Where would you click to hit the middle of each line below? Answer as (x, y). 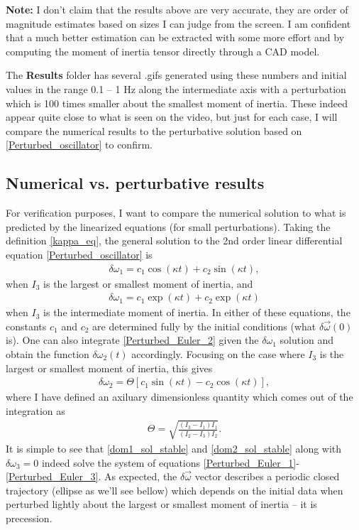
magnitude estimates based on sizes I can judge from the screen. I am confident (178, 23)
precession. (29, 518)
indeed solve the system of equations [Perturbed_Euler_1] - (170, 462)
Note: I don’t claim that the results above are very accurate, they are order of (177, 9)
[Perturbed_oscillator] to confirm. (79, 145)
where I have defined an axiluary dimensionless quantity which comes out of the (179, 397)
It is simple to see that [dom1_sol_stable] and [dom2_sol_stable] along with (174, 448)
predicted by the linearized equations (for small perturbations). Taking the (168, 226)
